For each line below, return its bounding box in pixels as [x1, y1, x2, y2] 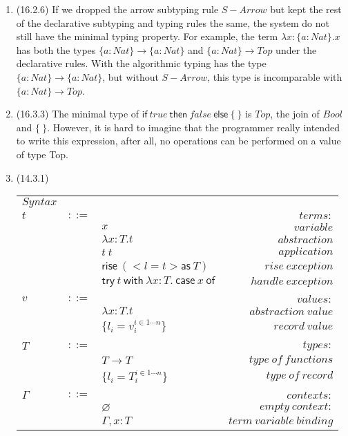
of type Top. [16, 146, 68, 161]
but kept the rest [270, 2, 342, 16]
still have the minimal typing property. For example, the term [16, 29, 278, 44]
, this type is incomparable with [207, 69, 342, 84]
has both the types [16, 42, 96, 57]
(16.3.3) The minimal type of [16, 106, 139, 121]
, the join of [270, 106, 320, 121]
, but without [102, 69, 159, 84]
